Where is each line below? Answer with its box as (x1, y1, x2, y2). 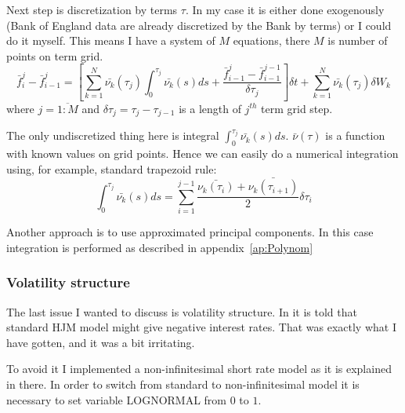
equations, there (233, 32, 310, 49)
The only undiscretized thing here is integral (6, 127, 219, 144)
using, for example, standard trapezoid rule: (6, 160, 217, 177)
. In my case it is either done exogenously (185, 2, 385, 17)
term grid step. (261, 100, 333, 116)
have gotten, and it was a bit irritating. (6, 334, 195, 350)
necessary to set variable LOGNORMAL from (6, 391, 227, 408)
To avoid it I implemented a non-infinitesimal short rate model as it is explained (6, 360, 392, 377)
